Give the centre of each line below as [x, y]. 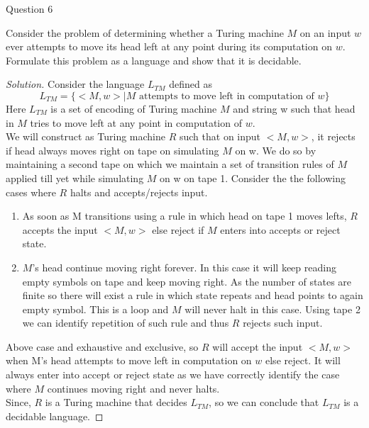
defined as [191, 84]
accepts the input [60, 229]
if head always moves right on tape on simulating [112, 150]
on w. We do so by [276, 150]
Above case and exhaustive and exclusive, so [102, 346]
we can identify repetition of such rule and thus [126, 323]
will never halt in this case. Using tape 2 [272, 309]
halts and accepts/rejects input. [139, 192]
